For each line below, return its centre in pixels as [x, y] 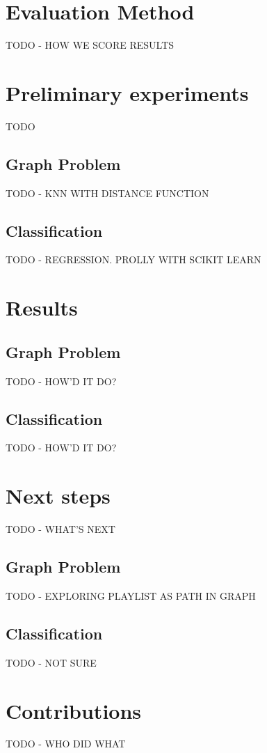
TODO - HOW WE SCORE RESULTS [90, 45]
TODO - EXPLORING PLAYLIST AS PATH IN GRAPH [131, 595]
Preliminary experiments [127, 92]
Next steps [58, 496]
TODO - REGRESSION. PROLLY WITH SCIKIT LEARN [133, 259]
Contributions [74, 710]
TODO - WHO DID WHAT [66, 744]
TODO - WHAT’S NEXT [60, 529]
